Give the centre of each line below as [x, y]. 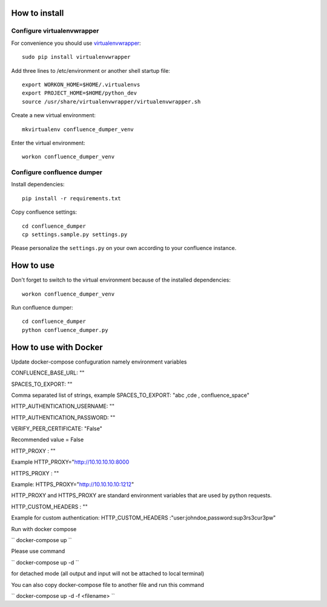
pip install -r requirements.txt [71, 198]
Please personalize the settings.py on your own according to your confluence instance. [124, 248]
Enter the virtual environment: [48, 143]
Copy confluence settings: [44, 212]
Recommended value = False [48, 439]
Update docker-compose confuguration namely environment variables [99, 362]
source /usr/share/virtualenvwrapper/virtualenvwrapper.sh [111, 101]
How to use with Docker [57, 347]
